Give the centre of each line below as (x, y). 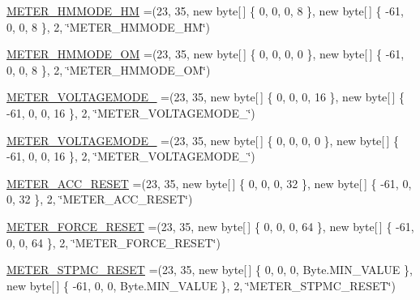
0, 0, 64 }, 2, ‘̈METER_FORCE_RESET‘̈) (114, 242)
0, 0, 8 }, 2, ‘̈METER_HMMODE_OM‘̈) (109, 69)
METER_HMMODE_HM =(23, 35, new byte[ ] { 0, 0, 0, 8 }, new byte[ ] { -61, (205, 11)
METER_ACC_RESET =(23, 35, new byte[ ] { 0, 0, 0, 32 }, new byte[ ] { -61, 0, (209, 183)
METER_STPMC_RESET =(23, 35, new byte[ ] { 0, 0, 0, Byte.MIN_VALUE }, (210, 270)
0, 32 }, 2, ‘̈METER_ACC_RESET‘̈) (100, 199)
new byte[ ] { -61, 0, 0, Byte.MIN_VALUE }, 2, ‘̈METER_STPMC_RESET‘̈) (201, 285)
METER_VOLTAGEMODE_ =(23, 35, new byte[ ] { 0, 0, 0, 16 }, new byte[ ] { (206, 97)
